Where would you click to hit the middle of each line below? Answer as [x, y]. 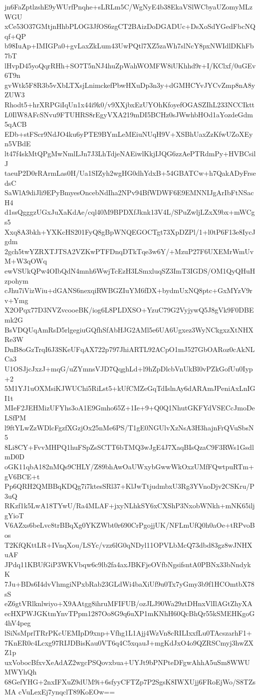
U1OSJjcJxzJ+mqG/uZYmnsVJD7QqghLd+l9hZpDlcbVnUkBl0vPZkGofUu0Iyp [129, 368]
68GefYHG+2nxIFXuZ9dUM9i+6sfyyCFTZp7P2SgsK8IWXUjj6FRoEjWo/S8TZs [130, 681]
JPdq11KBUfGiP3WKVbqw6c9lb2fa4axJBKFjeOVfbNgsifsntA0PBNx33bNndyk [128, 564]
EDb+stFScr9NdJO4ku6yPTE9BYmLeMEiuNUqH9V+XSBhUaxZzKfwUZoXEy [129, 134]
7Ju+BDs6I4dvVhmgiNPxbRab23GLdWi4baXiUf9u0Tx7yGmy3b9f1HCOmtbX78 [130, 584]
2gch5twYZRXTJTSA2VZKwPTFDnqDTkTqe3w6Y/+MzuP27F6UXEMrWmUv [129, 251]
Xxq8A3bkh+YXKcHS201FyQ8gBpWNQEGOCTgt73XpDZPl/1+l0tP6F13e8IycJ [130, 231]
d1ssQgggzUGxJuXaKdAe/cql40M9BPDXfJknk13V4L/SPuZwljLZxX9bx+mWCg [130, 212]
